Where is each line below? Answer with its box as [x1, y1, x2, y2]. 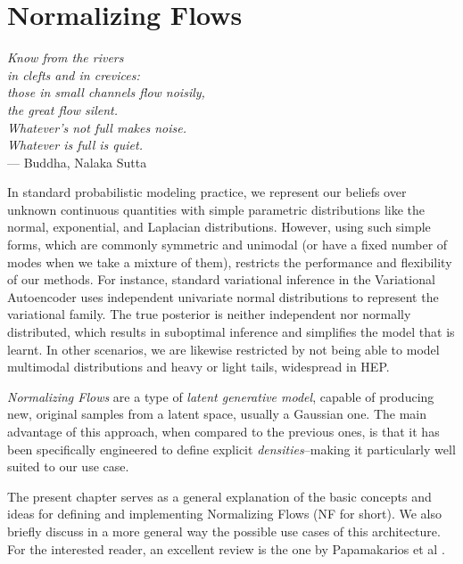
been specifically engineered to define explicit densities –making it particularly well [7, 439, 456, 458]
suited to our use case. [7, 457, 129, 476]
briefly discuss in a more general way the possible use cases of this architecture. [7, 521, 441, 540]
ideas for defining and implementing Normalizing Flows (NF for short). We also [7, 504, 442, 523]
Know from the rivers [7, 48, 124, 67]
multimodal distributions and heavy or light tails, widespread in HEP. [7, 357, 390, 376]
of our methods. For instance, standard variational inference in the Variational [7, 270, 435, 289]
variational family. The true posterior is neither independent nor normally [7, 305, 411, 323]
